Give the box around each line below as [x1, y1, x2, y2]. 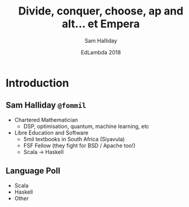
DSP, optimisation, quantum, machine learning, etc [23, 123, 149, 130]
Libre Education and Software [14, 129, 89, 136]
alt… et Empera [62, 17, 140, 31]
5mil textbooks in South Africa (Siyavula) [23, 135, 125, 142]
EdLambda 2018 [80, 48, 121, 56]
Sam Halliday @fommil [5, 100, 86, 110]
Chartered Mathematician [14, 116, 78, 123]
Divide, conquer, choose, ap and [18, 4, 184, 18]
